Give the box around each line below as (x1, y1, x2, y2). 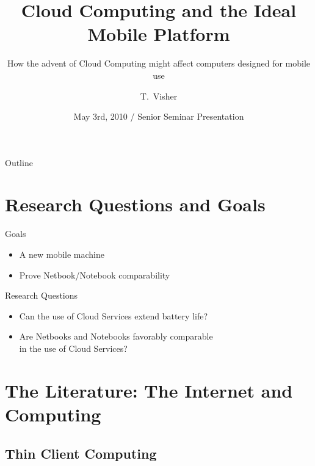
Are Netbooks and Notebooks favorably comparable (19, 330, 213, 343)
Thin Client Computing (5, 443, 157, 462)
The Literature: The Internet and (5, 377, 293, 402)
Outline (5, 156, 33, 169)
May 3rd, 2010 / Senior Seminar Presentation (73, 110, 244, 123)
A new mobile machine (19, 248, 104, 260)
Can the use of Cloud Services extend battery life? (19, 309, 208, 322)
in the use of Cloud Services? (19, 341, 128, 354)
